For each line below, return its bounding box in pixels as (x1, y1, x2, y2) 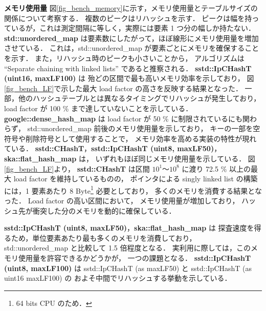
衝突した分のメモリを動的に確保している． (32, 205, 176, 216)
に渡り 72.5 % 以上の (182, 163, 251, 174)
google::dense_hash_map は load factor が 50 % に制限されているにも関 (4, 113, 250, 123)
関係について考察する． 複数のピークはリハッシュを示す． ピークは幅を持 (4, 12, 252, 23)
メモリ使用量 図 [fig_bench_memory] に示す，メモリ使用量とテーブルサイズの (4, 3, 258, 13)
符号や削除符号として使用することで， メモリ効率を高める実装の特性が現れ (4, 133, 257, 143)
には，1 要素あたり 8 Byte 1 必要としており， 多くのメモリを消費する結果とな (4, 183, 262, 196)
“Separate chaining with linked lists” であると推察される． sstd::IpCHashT (4, 63, 252, 73)
